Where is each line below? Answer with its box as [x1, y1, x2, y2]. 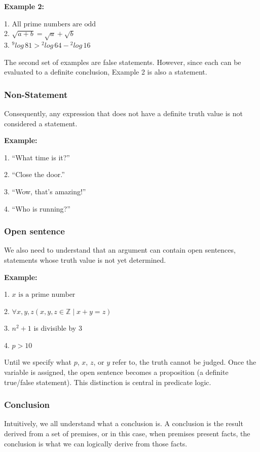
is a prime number [18, 291, 76, 299]
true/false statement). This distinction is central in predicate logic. [4, 376, 211, 387]
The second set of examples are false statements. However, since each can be [4, 56, 241, 67]
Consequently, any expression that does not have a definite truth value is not [4, 108, 243, 118]
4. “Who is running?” [4, 203, 70, 214]
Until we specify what [4, 357, 72, 367]
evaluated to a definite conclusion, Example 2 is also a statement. [4, 66, 207, 77]
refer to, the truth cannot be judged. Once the [112, 357, 256, 367]
